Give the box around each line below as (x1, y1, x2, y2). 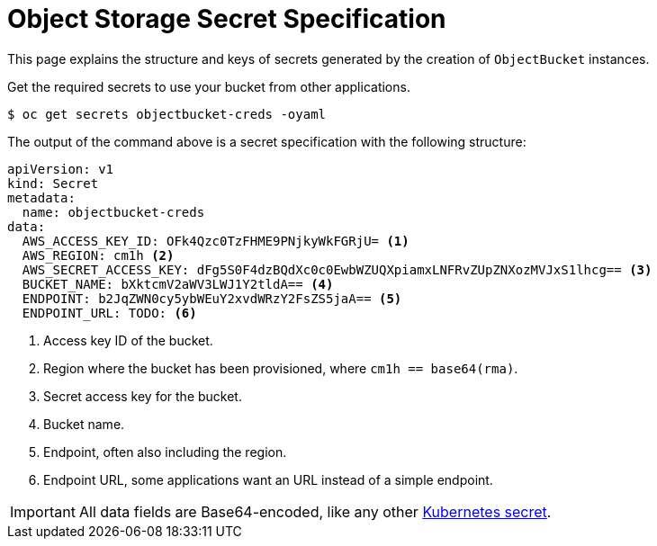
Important (10, 502, 76, 521)
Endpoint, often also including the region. (43, 443, 287, 460)
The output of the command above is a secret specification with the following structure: (7, 133, 526, 149)
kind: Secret (7, 175, 99, 191)
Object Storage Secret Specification (7, 4, 446, 34)
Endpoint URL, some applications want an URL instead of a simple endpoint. (43, 471, 493, 488)
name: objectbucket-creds (22, 204, 205, 219)
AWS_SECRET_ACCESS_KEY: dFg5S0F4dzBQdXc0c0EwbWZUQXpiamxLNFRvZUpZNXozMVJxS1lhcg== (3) (22, 262, 652, 277)
